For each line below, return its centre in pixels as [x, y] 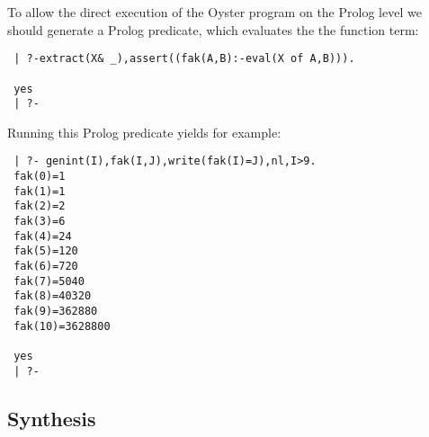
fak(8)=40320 [53, 296]
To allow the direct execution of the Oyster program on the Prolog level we [214, 12]
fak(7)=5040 [49, 281]
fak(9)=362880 [56, 311]
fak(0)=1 [40, 177]
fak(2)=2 [40, 206]
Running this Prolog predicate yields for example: [144, 132]
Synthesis [52, 418]
